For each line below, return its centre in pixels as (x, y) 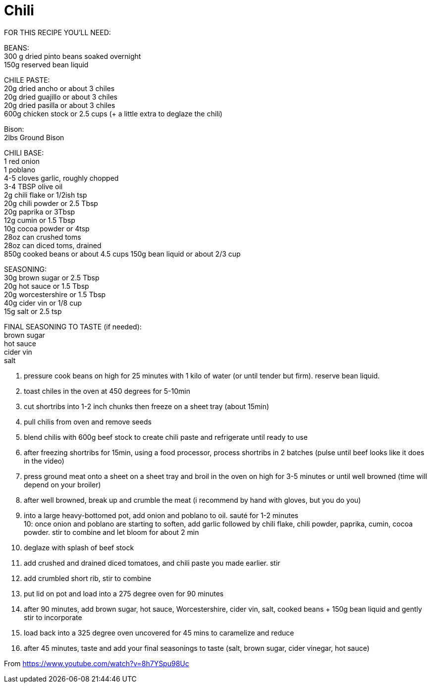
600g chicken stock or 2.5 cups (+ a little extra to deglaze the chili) (113, 113)
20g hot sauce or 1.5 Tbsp (47, 286)
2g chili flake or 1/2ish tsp (46, 195)
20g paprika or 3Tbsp (40, 211)
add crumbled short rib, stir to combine (88, 578)
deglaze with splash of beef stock (79, 547)
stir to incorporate (53, 617)
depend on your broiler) (62, 484)
